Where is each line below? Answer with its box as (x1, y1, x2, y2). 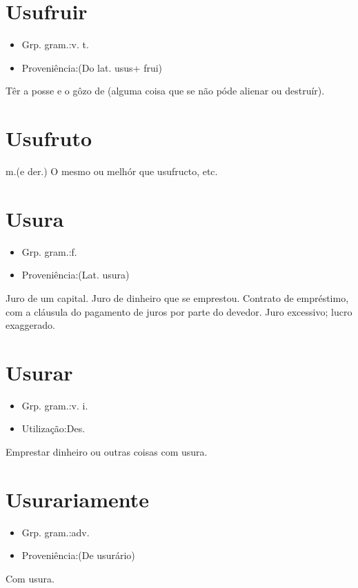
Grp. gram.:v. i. (21, 398, 88, 412)
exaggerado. (6, 318, 55, 332)
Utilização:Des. (21, 421, 86, 436)
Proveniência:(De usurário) (21, 548, 135, 562)
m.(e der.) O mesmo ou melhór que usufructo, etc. (6, 164, 218, 179)
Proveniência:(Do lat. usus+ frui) (21, 60, 163, 74)
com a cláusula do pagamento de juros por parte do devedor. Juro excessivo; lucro (6, 304, 352, 318)
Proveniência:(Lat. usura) (21, 267, 130, 282)
